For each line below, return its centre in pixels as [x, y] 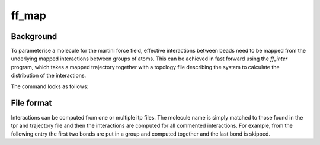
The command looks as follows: [50, 86]
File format [31, 103]
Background [34, 36]
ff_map [29, 15]
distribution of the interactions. [49, 75]
